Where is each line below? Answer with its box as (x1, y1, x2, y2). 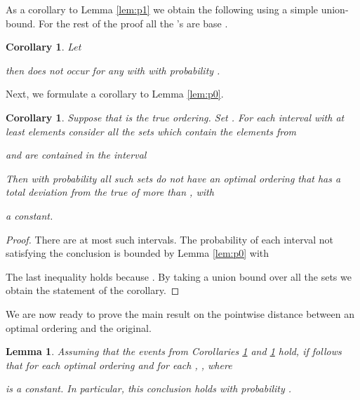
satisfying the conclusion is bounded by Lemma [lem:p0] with (6, 246, 269, 260)
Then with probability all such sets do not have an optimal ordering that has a (6, 171, 341, 185)
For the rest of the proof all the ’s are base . (39, 15, 228, 30)
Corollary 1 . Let (6, 39, 81, 54)
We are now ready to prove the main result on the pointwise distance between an (6, 306, 354, 321)
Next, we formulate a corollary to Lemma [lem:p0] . (6, 86, 224, 101)
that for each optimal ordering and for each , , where (6, 357, 232, 372)
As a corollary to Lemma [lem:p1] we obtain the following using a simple (6, 2, 318, 16)
